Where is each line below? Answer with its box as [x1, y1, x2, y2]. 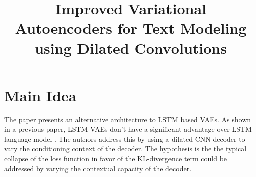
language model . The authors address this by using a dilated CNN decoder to [4, 133, 245, 144]
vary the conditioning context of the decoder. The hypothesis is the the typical [4, 143, 247, 154]
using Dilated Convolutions [35, 37, 227, 58]
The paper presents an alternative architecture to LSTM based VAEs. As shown [4, 114, 251, 124]
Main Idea [4, 85, 77, 105]
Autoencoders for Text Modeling [15, 18, 247, 38]
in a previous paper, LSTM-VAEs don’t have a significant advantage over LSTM [4, 124, 252, 134]
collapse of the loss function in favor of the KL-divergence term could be [4, 153, 227, 164]
